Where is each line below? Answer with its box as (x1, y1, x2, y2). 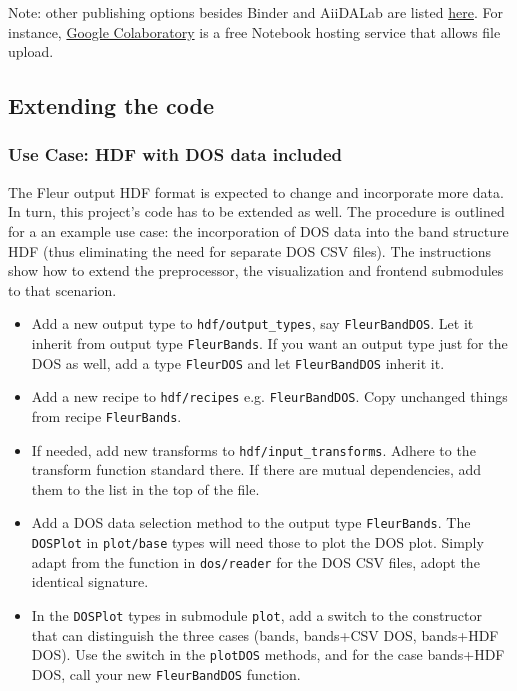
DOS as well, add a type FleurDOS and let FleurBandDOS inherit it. (31, 352, 445, 373)
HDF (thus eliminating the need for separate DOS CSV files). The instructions (8, 240, 491, 261)
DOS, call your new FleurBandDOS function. (31, 663, 301, 684)
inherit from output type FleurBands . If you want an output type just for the (31, 333, 508, 353)
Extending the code (8, 90, 215, 121)
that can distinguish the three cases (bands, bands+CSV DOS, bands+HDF (31, 624, 499, 645)
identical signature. (31, 571, 149, 592)
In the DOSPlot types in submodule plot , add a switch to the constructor (31, 605, 482, 626)
